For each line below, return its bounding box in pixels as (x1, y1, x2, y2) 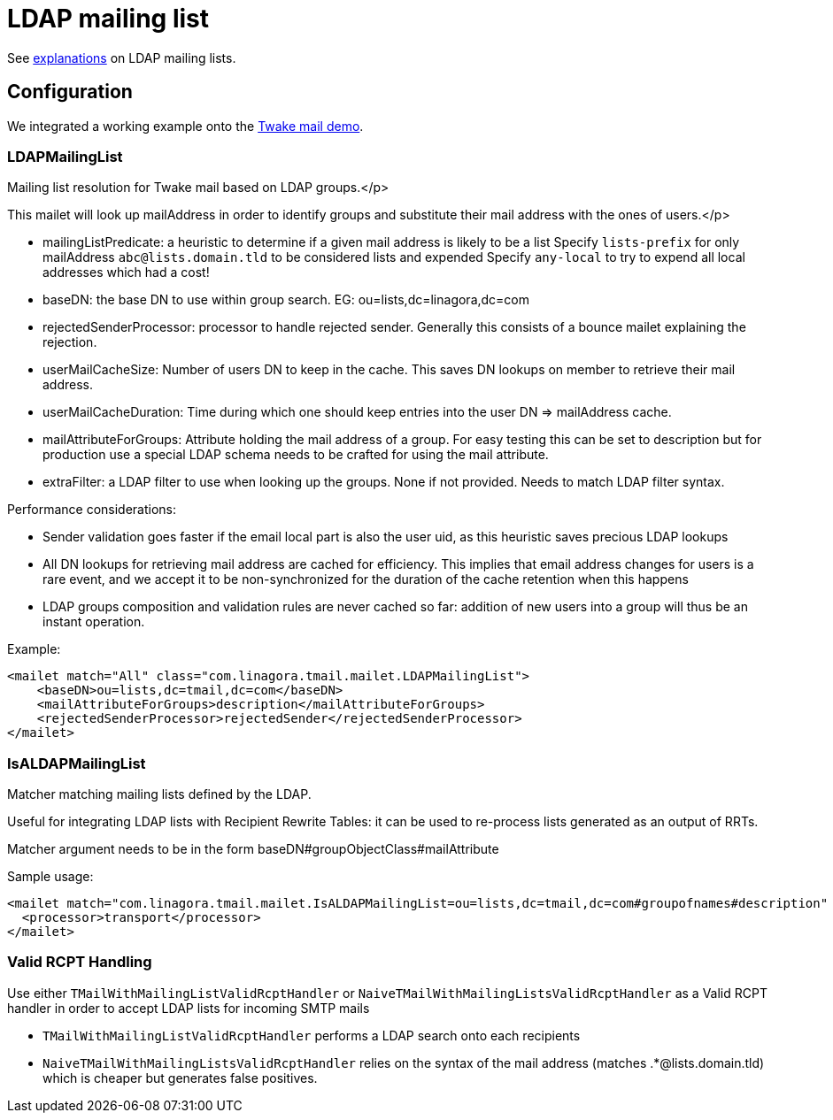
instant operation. (42, 614, 145, 630)
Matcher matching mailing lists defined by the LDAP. (7, 786, 312, 802)
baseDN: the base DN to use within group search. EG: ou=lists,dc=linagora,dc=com (42, 292, 530, 308)
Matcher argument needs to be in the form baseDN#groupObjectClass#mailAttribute (7, 841, 499, 857)
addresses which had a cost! (42, 265, 210, 280)
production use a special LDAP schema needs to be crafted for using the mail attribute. (42, 447, 549, 463)
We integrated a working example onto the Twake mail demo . (7, 118, 364, 134)
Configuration (7, 81, 133, 104)
